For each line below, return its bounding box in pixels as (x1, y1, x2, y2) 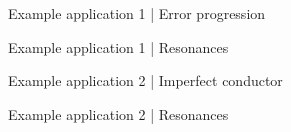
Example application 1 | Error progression (8, 3, 266, 23)
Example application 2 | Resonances (8, 103, 229, 124)
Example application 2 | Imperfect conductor (8, 70, 283, 91)
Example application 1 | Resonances (8, 36, 229, 57)
